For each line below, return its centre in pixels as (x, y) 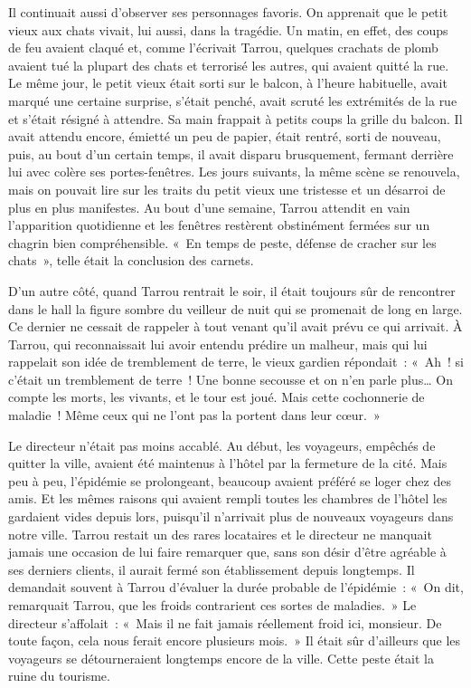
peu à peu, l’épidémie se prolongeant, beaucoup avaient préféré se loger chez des (230, 480)
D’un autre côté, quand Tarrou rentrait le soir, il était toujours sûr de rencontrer (232, 290)
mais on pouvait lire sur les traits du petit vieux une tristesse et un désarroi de (227, 189)
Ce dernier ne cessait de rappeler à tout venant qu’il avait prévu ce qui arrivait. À (235, 326)
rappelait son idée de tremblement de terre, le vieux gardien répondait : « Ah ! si (236, 362)
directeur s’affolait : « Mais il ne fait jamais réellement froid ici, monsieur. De (225, 622)
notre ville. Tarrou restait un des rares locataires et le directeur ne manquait (220, 534)
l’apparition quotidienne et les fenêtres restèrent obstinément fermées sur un (219, 225)
